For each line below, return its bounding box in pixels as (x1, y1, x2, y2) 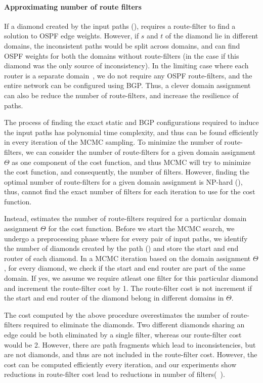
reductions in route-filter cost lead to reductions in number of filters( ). (4, 369, 225, 379)
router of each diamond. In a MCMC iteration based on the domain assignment (4, 252, 251, 263)
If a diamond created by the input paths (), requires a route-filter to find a (4, 20, 236, 31)
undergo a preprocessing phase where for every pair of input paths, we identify (4, 233, 248, 243)
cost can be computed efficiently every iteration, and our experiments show (4, 359, 237, 369)
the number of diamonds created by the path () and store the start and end (4, 243, 239, 253)
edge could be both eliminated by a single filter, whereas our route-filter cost (4, 329, 242, 340)
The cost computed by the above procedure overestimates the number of (4, 309, 229, 320)
